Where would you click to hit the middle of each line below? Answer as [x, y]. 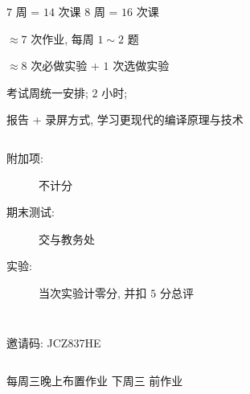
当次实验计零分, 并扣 [93, 292]
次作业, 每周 [62, 38]
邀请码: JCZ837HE [54, 342]
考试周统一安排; [47, 92]
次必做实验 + [65, 66]
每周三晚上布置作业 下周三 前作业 [95, 381]
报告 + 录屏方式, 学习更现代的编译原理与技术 [125, 119]
